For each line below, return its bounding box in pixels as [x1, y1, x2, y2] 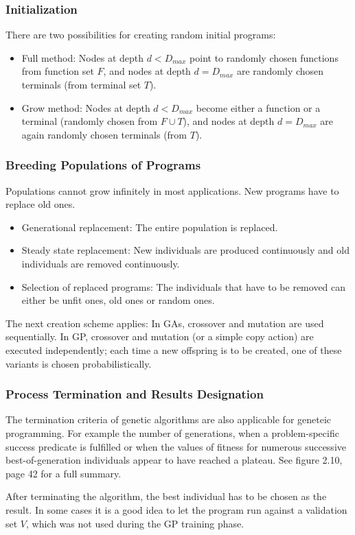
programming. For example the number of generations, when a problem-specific [5, 425, 339, 440]
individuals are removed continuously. [21, 256, 180, 270]
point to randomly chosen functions [190, 50, 339, 64]
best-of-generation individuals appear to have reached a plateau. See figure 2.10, [5, 453, 343, 467]
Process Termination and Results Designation [5, 385, 264, 403]
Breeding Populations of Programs [5, 156, 201, 174]
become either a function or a [196, 100, 321, 115]
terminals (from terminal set [21, 78, 141, 91]
